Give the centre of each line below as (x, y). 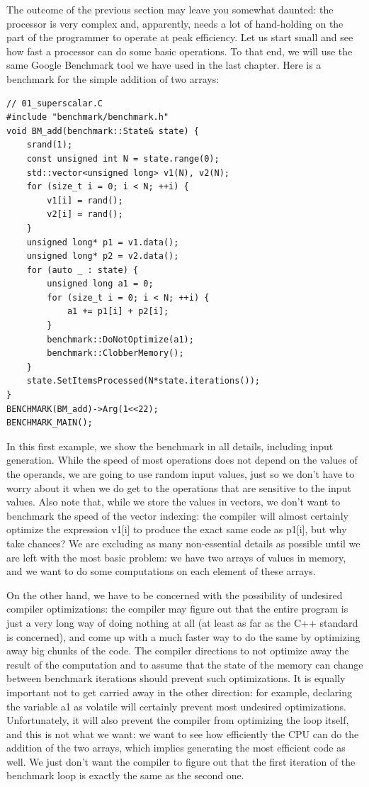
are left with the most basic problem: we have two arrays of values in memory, (176, 557)
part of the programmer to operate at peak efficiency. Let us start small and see (180, 37)
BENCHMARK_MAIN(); (50, 423)
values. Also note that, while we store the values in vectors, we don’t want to (174, 502)
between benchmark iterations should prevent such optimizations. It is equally (176, 678)
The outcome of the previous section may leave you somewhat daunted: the (170, 9)
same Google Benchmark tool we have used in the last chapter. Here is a (164, 65)
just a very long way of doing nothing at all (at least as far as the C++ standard (182, 622)
